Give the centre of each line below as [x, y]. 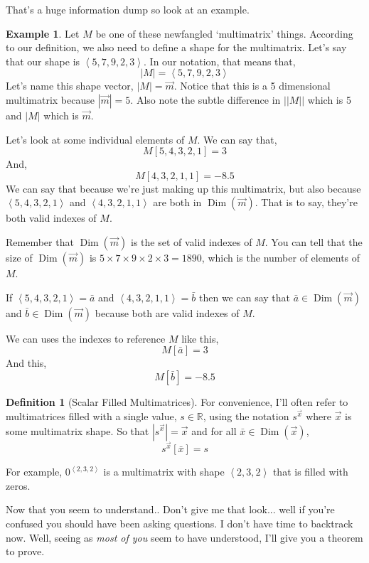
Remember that [40, 241]
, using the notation [246, 415]
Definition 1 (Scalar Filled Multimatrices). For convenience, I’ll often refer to [177, 401]
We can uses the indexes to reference [86, 338]
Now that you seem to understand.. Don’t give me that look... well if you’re [170, 509]
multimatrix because [50, 99]
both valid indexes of [51, 218]
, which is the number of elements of [281, 257]
